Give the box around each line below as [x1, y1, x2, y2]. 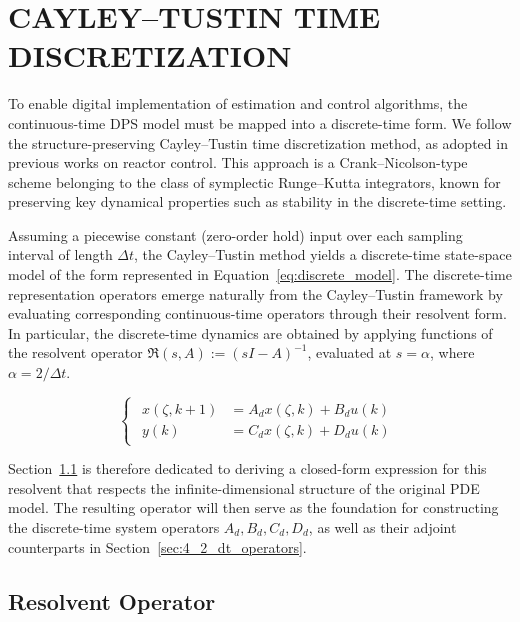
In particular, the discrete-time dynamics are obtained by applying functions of [8, 322, 493, 343]
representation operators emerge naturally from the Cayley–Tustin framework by [8, 283, 503, 304]
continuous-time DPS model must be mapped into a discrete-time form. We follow [8, 112, 512, 133]
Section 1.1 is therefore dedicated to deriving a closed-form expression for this [8, 458, 487, 479]
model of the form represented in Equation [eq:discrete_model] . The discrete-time [8, 264, 512, 285]
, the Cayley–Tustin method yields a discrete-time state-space [134, 244, 512, 265]
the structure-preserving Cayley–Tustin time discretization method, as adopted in [8, 132, 508, 153]
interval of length [8, 244, 113, 265]
